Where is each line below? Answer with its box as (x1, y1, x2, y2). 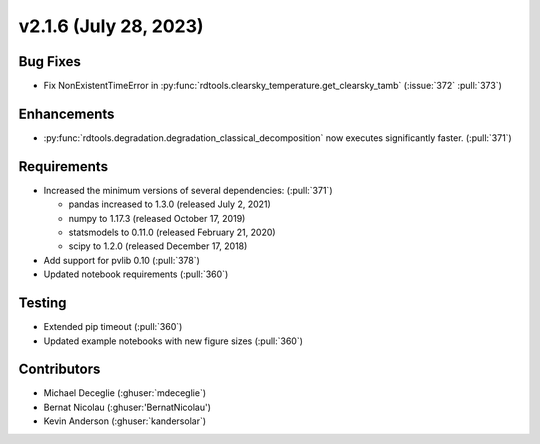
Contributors (18, 361, 101, 378)
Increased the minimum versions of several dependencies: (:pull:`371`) (43, 184, 333, 196)
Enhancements (18, 105, 115, 122)
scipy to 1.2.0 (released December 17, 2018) (68, 240, 248, 252)
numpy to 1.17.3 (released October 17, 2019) (68, 212, 246, 224)
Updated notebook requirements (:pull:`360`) (43, 268, 229, 280)
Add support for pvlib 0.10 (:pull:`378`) (43, 254, 200, 266)
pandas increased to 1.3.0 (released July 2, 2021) (68, 198, 272, 210)
